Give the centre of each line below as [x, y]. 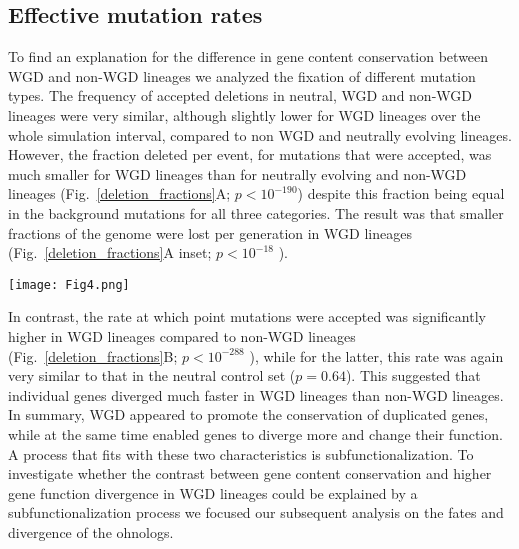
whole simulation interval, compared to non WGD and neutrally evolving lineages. [260, 134]
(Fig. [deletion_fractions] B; [93, 355]
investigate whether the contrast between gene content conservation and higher [250, 473]
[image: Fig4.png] [69, 284]
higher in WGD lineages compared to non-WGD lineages [182, 335]
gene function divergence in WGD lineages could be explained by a [213, 492]
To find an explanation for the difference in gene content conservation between [248, 56]
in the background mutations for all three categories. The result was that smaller [256, 212]
